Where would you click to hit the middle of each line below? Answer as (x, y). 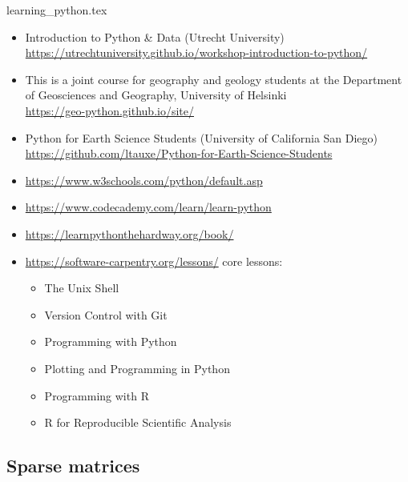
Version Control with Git (106, 314)
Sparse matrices (73, 466)
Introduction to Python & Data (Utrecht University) (155, 36)
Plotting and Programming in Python (137, 368)
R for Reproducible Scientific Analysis (138, 422)
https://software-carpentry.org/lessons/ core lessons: (154, 261)
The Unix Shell (82, 288)
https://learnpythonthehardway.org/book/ (129, 233)
